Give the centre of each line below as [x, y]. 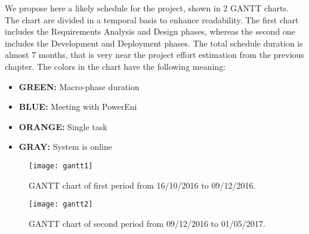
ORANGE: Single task [63, 126]
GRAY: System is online [65, 147]
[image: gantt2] [61, 204]
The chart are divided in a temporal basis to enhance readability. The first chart [152, 19]
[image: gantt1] [61, 166]
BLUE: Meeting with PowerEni [78, 107]
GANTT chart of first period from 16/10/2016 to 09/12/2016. [142, 185]
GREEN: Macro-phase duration [79, 86]
